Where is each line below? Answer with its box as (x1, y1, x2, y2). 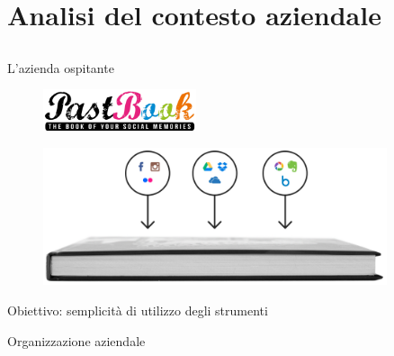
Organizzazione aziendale (7, 331, 146, 350)
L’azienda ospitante (7, 58, 114, 77)
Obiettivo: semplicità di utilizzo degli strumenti (7, 300, 268, 319)
